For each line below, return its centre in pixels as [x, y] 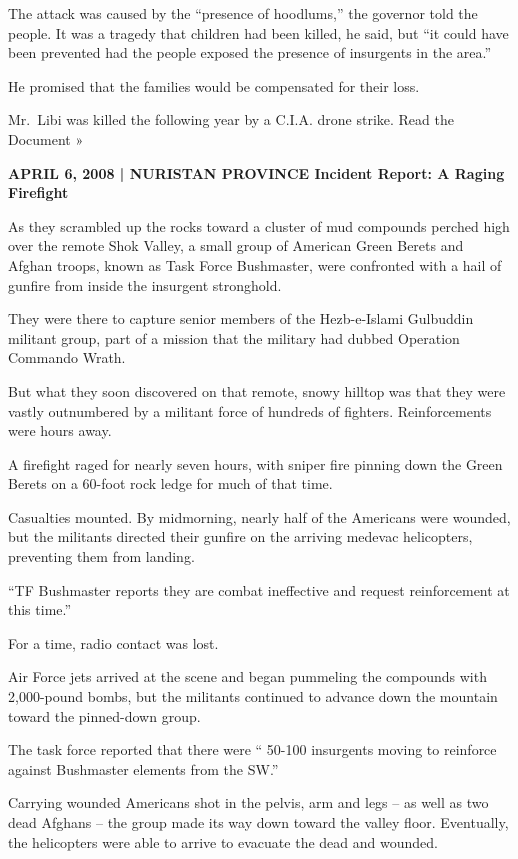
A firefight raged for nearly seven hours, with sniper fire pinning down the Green [255, 463]
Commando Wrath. [67, 357]
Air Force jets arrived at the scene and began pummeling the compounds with [247, 676]
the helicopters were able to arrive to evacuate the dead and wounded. [223, 841]
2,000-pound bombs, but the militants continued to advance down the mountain [253, 696]
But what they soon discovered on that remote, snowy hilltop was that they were [257, 390]
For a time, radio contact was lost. [113, 642]
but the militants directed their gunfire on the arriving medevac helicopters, [240, 536]
